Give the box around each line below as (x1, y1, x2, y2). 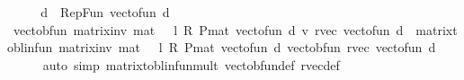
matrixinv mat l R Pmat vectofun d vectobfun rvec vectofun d (58, 38, 436, 57)
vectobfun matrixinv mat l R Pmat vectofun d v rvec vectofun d (13, 20, 404, 39)
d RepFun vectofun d (40, 3, 170, 21)
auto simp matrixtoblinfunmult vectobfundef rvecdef (42, 55, 340, 74)
